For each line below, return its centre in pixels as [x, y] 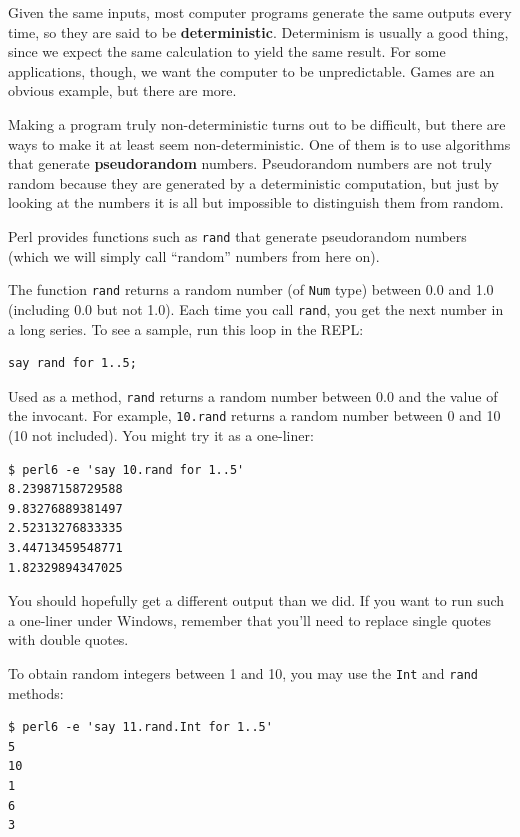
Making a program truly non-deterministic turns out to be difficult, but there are [257, 123]
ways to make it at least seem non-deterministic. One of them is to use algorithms [259, 143]
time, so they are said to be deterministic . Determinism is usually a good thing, [258, 31]
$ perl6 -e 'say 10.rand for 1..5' [126, 469]
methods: [36, 692]
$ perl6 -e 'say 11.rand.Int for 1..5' [140, 727]
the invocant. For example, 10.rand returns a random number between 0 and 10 [254, 415]
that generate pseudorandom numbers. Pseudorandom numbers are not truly [250, 163]
